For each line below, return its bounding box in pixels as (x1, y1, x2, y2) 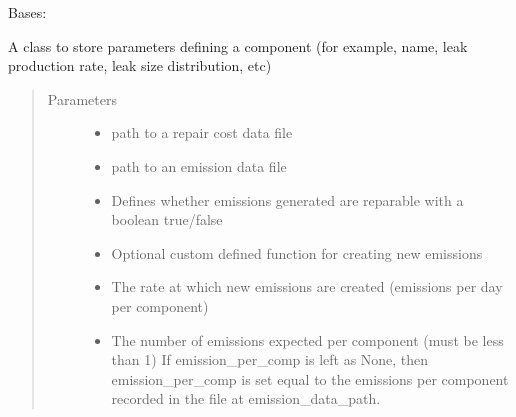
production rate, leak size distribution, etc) (8, 55, 272, 76)
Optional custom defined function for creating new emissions (111, 242, 483, 263)
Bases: (8, 2, 47, 22)
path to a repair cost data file (111, 122, 293, 143)
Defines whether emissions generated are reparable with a (111, 189, 464, 210)
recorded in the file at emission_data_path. (111, 388, 381, 409)
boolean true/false (111, 209, 223, 230)
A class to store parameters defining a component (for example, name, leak (8, 35, 468, 56)
